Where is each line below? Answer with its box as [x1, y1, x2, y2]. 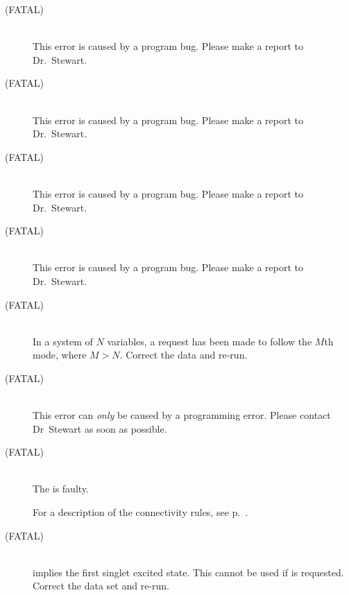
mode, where [33, 347, 87, 362]
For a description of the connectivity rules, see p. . [33, 505, 248, 519]
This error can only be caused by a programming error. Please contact [33, 408, 331, 422]
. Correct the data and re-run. [119, 347, 248, 362]
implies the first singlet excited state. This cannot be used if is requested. [33, 564, 344, 579]
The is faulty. [33, 481, 89, 496]
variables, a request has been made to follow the [107, 334, 312, 348]
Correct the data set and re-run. [33, 578, 170, 593]
